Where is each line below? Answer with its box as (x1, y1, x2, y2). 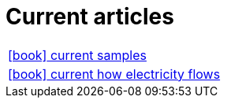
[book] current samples (8, 46, 147, 63)
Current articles (6, 3, 174, 30)
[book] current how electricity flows (8, 65, 221, 82)
